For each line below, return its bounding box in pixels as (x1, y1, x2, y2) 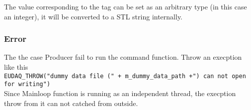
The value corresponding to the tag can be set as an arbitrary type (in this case (4, 1, 247, 11)
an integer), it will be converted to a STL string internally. (4, 11, 183, 21)
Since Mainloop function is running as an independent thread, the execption (4, 88, 236, 98)
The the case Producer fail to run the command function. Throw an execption (4, 52, 242, 62)
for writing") (4, 81, 51, 88)
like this (4, 62, 28, 72)
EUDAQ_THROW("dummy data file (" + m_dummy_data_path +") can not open (4, 72, 246, 80)
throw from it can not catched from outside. (4, 98, 138, 108)
